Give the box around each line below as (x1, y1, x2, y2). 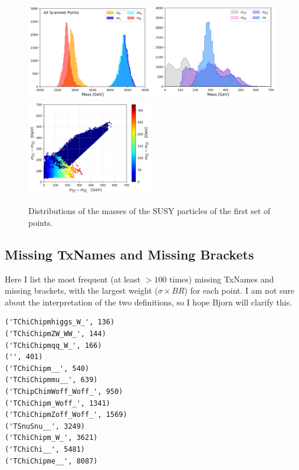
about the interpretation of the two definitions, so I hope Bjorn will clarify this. (5, 295, 293, 308)
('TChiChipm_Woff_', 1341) (5, 399, 110, 407)
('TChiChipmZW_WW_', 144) (5, 330, 106, 338)
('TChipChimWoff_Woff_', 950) (5, 387, 123, 396)
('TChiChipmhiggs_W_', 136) (5, 318, 115, 327)
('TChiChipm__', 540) (5, 364, 90, 373)
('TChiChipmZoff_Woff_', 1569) (5, 410, 127, 419)
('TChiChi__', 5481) (5, 445, 86, 453)
